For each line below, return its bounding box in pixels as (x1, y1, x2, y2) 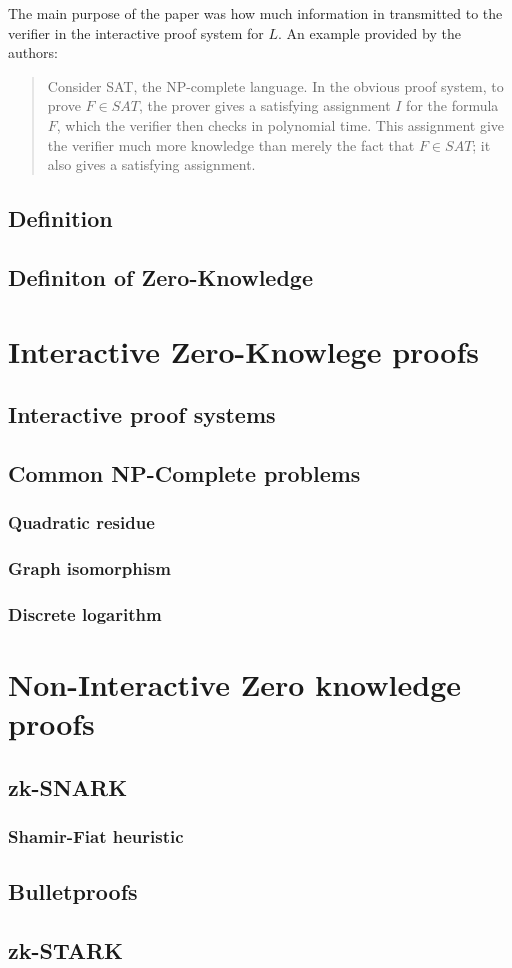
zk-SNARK (8, 771, 128, 802)
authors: (8, 42, 58, 63)
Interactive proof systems (8, 399, 276, 430)
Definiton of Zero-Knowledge (8, 261, 313, 292)
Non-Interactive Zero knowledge (8, 663, 461, 704)
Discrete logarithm (8, 601, 162, 626)
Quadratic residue (8, 510, 155, 535)
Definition (8, 203, 113, 234)
